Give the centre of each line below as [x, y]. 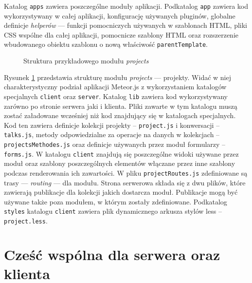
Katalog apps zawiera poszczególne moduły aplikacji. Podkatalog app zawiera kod [126, 6]
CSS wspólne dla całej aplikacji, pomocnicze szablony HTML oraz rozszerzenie [121, 34]
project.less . [26, 221]
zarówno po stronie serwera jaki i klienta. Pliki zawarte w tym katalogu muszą [121, 106]
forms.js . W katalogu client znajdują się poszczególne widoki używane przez [121, 153]
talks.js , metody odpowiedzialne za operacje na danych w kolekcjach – [112, 134]
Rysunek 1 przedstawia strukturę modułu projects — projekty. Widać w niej [118, 77]
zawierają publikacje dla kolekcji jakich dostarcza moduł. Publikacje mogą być [121, 192]
